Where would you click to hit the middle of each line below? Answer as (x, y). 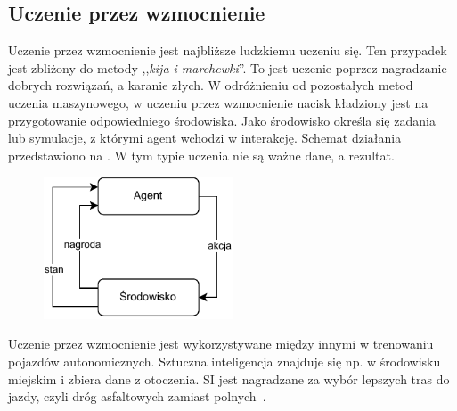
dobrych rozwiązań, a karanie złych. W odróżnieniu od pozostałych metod (211, 85)
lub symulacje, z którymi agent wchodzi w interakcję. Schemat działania (205, 138)
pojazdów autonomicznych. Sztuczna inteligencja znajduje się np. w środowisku (224, 362)
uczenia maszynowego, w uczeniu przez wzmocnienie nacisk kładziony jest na (218, 102)
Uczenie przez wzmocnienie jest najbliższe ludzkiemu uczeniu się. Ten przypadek (228, 50)
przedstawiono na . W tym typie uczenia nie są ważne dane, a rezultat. (201, 155)
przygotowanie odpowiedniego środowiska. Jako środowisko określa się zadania (222, 120)
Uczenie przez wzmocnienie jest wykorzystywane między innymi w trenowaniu (221, 344)
